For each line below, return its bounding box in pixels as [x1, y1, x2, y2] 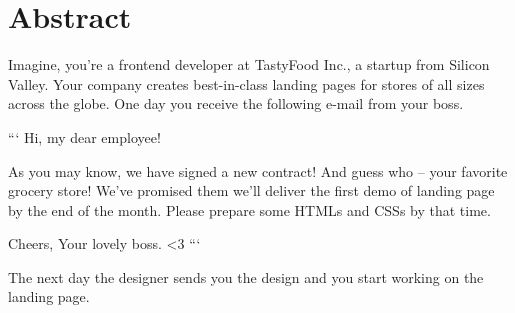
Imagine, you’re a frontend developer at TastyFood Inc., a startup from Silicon [8, 54, 490, 75]
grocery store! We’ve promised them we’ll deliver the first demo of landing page [8, 180, 495, 201]
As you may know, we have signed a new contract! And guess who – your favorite [8, 160, 508, 181]
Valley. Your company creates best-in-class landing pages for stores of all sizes [8, 73, 485, 94]
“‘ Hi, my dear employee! [8, 126, 161, 147]
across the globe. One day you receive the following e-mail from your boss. [8, 93, 464, 114]
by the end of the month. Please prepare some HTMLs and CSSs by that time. [8, 199, 491, 220]
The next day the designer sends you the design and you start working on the [8, 266, 484, 287]
